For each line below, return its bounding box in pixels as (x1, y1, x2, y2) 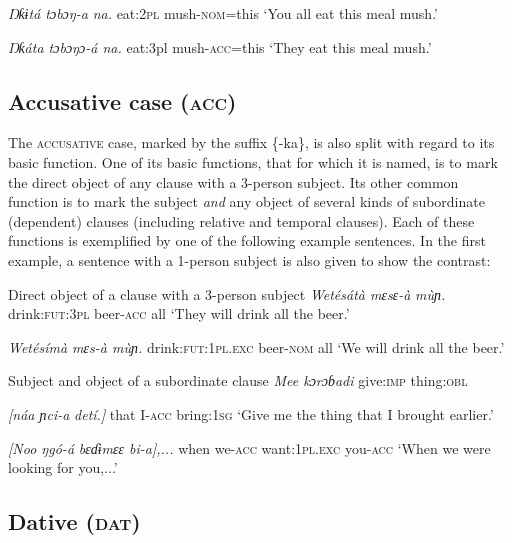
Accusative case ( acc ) (8, 85, 237, 116)
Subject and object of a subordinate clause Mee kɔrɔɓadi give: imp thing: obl (8, 370, 468, 391)
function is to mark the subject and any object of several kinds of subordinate (8, 191, 485, 212)
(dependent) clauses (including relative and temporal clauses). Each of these (8, 210, 475, 231)
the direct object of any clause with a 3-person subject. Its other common (8, 171, 459, 192)
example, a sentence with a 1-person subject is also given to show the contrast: (8, 249, 491, 270)
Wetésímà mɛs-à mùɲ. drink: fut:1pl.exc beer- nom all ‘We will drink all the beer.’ (8, 336, 505, 357)
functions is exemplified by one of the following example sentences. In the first (8, 230, 486, 251)
